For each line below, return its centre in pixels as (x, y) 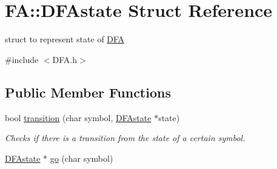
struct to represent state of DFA (65, 39)
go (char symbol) (82, 158)
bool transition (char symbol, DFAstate (78, 117)
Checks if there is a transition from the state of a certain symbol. (125, 138)
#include (22, 59)
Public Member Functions (88, 92)
